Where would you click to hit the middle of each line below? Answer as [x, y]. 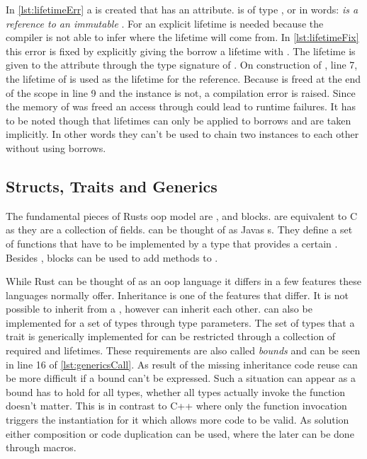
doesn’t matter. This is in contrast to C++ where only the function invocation [176, 406]
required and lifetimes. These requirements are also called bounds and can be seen [183, 350]
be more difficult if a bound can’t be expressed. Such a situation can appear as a [181, 378]
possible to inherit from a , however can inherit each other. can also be [159, 309]
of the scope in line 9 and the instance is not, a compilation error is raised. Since [181, 92]
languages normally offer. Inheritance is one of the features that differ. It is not [177, 295]
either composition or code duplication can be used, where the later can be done [180, 433]
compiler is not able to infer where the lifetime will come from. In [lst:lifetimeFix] [182, 37]
